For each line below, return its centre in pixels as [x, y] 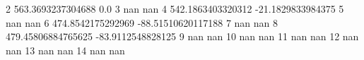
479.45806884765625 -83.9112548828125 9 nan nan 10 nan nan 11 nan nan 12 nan [182, 36]
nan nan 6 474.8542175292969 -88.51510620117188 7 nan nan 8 [142, 22]
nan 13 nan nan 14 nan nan [65, 50]
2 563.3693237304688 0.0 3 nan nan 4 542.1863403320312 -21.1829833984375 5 [175, 8]
